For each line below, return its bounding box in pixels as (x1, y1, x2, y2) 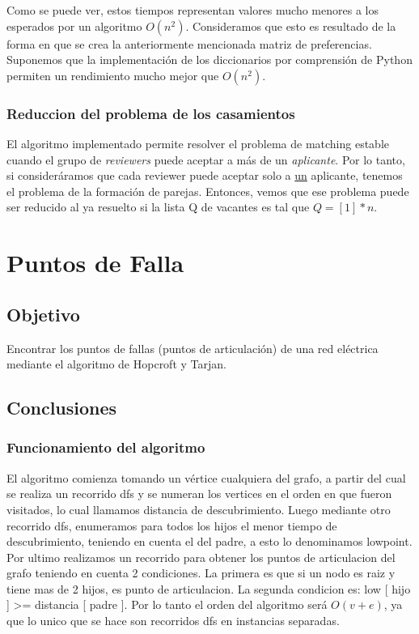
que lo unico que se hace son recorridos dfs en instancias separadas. (6, 612, 340, 629)
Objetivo (6, 301, 80, 326)
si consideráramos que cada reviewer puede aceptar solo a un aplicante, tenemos (6, 167, 403, 184)
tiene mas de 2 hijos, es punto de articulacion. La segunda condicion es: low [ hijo (6, 580, 411, 597)
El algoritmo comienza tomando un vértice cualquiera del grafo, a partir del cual (6, 469, 406, 486)
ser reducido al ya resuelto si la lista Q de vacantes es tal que (6, 198, 310, 215)
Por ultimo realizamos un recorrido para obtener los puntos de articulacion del (6, 548, 396, 565)
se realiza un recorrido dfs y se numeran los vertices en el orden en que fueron (6, 485, 392, 502)
